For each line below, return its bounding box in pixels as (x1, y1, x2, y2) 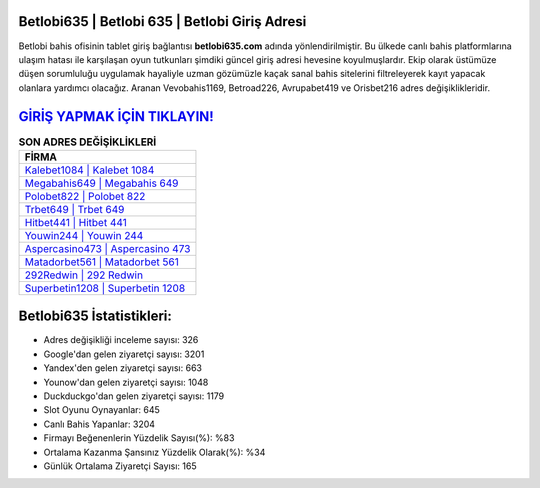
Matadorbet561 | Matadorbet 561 (24, 255, 179, 269)
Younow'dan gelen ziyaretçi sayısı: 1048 (43, 376, 209, 388)
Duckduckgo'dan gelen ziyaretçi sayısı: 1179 (43, 390, 225, 402)
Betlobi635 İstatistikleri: (18, 308, 172, 325)
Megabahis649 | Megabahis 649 (24, 176, 179, 190)
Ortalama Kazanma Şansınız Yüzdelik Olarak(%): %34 (43, 446, 266, 458)
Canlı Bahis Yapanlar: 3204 (43, 418, 155, 430)
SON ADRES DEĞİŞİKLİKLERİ (18, 135, 157, 149)
